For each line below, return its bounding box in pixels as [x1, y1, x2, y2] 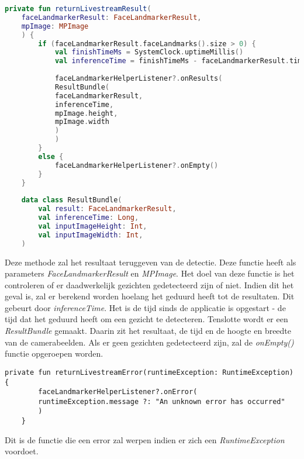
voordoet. [5, 445, 39, 457]
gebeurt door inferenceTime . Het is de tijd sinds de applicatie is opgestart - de [5, 301, 286, 313]
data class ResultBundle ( [21, 196, 122, 205]
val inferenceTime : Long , [38, 213, 139, 222]
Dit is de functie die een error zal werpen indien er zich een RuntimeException [5, 433, 285, 446]
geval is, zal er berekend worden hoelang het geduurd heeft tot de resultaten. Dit [5, 290, 295, 302]
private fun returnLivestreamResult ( [5, 5, 151, 13]
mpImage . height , [54, 109, 118, 118]
